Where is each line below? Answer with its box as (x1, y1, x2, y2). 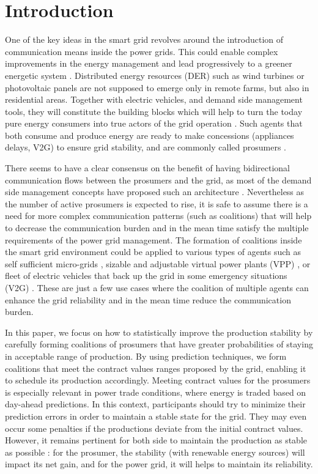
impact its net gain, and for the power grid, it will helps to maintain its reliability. (5, 457, 313, 470)
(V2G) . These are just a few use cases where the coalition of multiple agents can (5, 281, 309, 294)
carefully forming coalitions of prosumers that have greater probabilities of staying (5, 338, 313, 350)
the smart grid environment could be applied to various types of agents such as (5, 245, 301, 258)
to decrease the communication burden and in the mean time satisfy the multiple (5, 221, 309, 234)
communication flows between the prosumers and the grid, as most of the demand (5, 173, 312, 186)
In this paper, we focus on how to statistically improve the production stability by (5, 325, 313, 338)
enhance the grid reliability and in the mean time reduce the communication (5, 293, 291, 306)
